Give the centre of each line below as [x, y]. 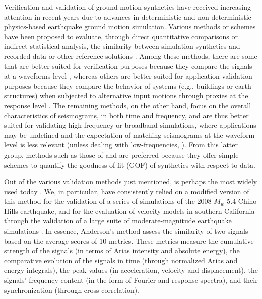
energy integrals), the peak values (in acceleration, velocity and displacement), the [131, 270]
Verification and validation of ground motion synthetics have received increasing [128, 7]
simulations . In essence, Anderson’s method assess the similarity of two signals [126, 231]
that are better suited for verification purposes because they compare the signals [128, 66]
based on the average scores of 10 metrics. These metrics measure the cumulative [129, 240]
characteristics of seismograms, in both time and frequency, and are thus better [126, 115]
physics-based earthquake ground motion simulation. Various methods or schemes [130, 26]
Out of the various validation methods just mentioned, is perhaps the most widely [131, 181]
